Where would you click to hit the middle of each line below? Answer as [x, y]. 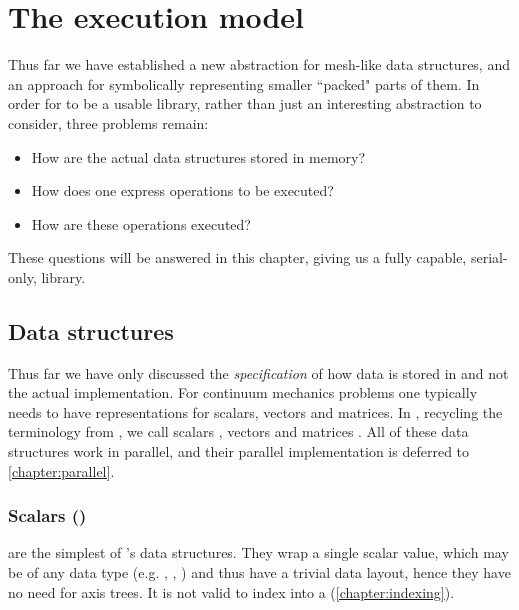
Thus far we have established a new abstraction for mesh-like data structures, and [259, 64]
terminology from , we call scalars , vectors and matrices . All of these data [238, 431]
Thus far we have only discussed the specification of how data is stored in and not [258, 372]
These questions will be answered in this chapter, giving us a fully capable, [237, 257]
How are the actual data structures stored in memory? [198, 156]
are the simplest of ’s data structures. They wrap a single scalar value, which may [258, 552]
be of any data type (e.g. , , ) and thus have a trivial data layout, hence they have [259, 572]
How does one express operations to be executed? [182, 190]
